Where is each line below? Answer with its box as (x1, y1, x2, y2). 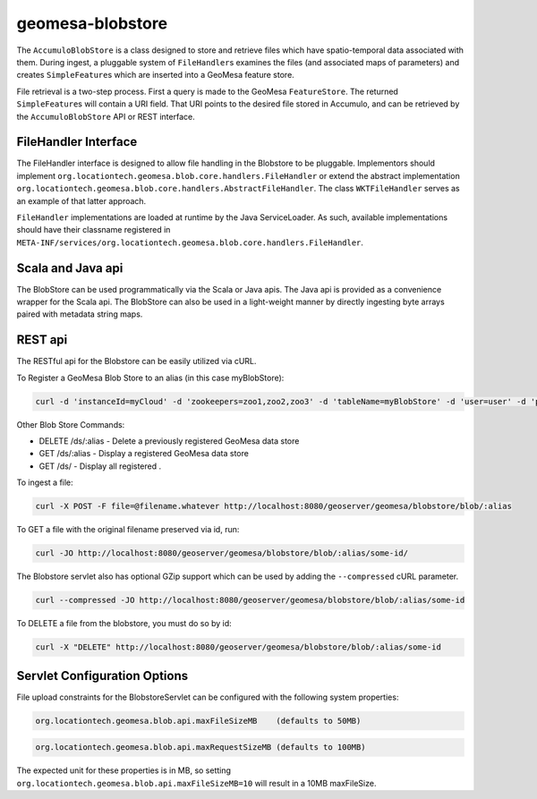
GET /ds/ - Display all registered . (38, 461, 162, 472)
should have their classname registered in (16, 225, 171, 235)
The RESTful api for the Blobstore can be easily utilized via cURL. (16, 356, 257, 367)
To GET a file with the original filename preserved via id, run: (16, 524, 240, 535)
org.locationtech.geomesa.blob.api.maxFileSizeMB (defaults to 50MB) (35, 716, 362, 726)
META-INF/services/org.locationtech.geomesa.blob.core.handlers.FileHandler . (16, 237, 364, 248)
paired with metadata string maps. (16, 309, 143, 319)
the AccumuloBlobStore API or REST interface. (16, 111, 196, 122)
